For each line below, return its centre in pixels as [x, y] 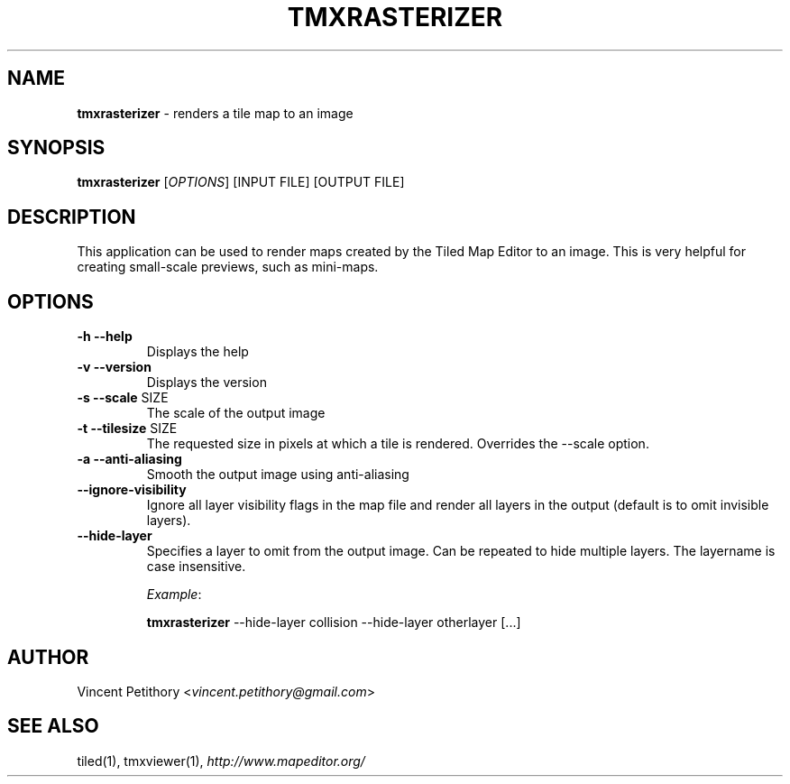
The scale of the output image [236, 413]
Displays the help [197, 352]
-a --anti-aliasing [129, 459]
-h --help [105, 337]
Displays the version [207, 383]
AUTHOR [48, 657]
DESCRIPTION [72, 217]
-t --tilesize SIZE [127, 429]
